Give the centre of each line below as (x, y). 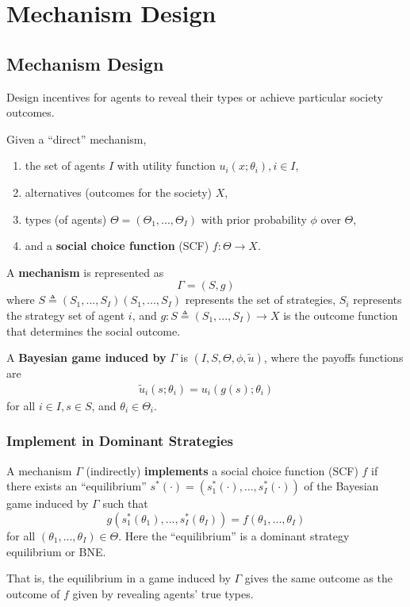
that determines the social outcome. (94, 330)
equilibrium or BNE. (56, 551)
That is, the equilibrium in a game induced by (119, 578)
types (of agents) (66, 219)
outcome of (33, 593)
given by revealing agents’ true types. (163, 593)
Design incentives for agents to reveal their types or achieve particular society (195, 96)
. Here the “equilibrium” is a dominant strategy (234, 535)
